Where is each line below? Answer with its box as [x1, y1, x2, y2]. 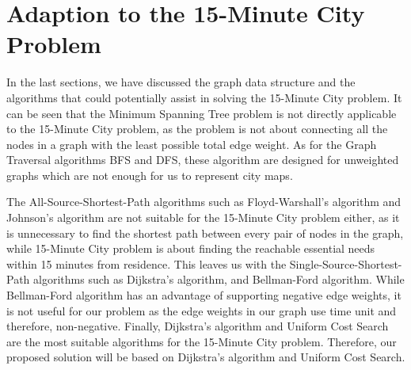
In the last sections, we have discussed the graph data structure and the [6, 74, 356, 90]
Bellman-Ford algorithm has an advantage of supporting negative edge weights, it [6, 287, 401, 303]
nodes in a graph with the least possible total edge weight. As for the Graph [6, 135, 377, 152]
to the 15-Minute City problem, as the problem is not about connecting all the [6, 120, 388, 137]
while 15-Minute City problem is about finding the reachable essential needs [6, 240, 375, 257]
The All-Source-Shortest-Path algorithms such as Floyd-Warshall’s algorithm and [6, 193, 401, 210]
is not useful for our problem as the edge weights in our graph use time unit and [6, 302, 397, 319]
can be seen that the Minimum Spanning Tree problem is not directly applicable [6, 105, 397, 121]
